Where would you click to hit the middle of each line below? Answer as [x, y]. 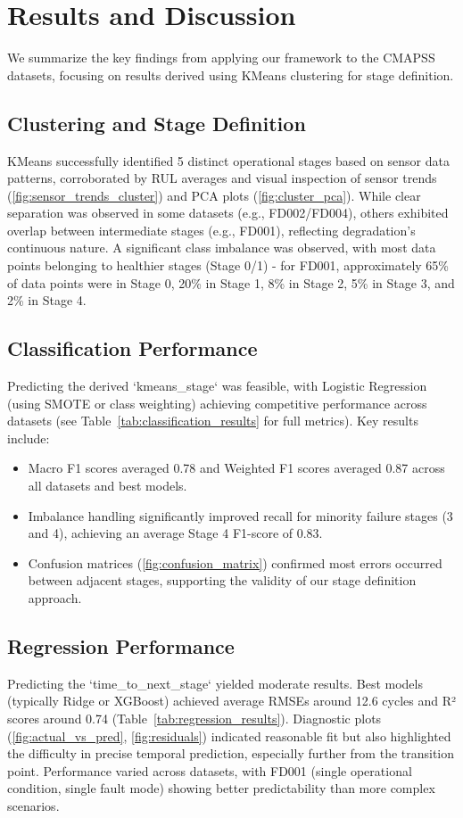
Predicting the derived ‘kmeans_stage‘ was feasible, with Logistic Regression [217, 386]
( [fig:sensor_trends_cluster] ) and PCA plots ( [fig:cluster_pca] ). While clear [214, 195]
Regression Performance [121, 645]
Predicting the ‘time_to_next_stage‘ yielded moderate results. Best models [215, 683]
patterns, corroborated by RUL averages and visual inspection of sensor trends [222, 178]
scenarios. [33, 805]
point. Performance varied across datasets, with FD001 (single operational [210, 770]
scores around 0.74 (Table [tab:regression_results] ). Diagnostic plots [194, 718]
